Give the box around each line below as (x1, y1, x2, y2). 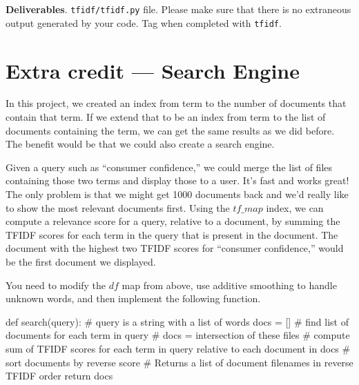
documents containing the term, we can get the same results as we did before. (6, 123, 335, 137)
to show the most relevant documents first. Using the (6, 200, 230, 215)
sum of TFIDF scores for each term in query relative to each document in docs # (6, 341, 351, 355)
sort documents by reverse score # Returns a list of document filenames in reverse (6, 355, 353, 369)
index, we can (266, 200, 324, 215)
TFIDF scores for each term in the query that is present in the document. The (6, 227, 338, 241)
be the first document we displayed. (6, 254, 156, 268)
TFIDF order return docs (6, 368, 113, 383)
